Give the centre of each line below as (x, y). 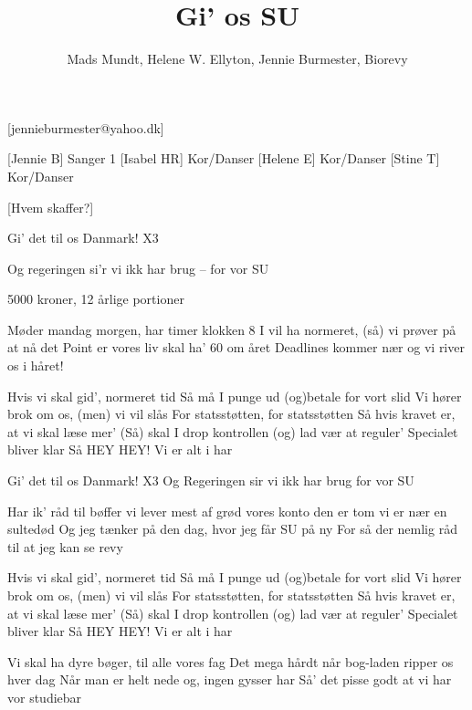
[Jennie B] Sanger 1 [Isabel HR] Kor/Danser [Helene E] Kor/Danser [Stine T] (224, 158)
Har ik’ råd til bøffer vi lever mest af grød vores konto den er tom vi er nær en (227, 511)
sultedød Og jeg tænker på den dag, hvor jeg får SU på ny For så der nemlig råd (232, 529)
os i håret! (36, 365)
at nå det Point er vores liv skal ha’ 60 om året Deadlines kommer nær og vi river (236, 347)
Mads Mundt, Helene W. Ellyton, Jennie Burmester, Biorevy (237, 59)
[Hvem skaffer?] (51, 207)
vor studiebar (45, 697)
